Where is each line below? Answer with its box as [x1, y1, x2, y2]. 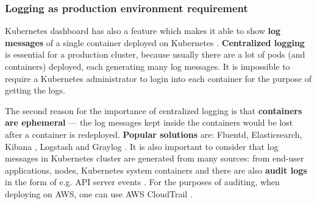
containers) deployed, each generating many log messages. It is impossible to [5, 60, 290, 72]
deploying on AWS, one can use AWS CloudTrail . [5, 187, 193, 200]
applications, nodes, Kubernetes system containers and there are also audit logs [5, 163, 307, 176]
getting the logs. [5, 84, 65, 97]
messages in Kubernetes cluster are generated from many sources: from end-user [5, 152, 304, 165]
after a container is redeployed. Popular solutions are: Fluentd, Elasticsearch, [5, 127, 302, 140]
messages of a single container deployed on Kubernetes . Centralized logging [5, 36, 305, 49]
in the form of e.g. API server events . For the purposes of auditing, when [5, 175, 280, 188]
